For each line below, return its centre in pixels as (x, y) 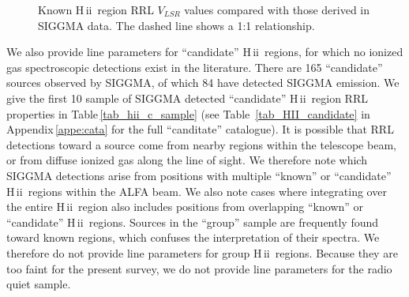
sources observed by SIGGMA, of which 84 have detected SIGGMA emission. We (203, 83)
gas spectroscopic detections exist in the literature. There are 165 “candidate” (195, 67)
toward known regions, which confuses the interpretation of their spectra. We (193, 237)
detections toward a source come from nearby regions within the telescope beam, (201, 144)
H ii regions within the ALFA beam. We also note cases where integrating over (197, 191)
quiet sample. (39, 284)
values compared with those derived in (277, 9)
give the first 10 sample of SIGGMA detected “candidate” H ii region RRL (187, 98)
